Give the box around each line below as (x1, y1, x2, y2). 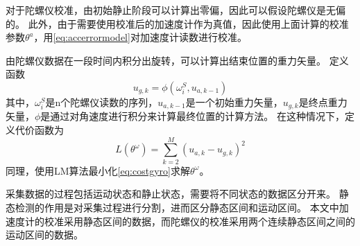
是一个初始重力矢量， (185, 94, 283, 109)
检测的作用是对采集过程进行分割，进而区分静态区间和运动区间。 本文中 (15, 200, 339, 214)
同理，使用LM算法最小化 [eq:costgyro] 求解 (6, 163, 190, 177)
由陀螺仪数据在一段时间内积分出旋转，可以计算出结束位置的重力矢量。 (6, 53, 326, 67)
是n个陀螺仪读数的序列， (45, 94, 158, 109)
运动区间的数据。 (6, 227, 83, 242)
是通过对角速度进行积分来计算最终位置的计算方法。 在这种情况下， (40, 109, 345, 123)
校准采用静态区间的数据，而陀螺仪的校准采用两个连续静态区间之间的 (44, 213, 355, 228)
